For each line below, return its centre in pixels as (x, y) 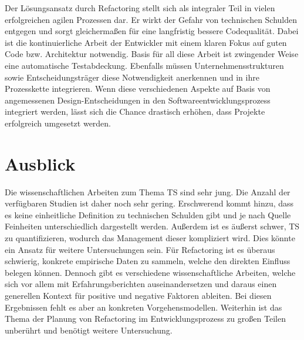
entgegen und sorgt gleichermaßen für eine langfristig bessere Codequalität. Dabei (152, 31)
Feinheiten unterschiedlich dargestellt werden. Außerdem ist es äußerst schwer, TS (152, 226)
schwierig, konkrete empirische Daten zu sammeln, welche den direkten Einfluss (148, 261)
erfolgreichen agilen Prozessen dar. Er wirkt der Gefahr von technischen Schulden (151, 19)
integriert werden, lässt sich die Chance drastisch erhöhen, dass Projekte (135, 111)
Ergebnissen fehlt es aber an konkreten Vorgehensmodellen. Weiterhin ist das (143, 307)
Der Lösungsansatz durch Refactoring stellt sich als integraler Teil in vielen (140, 8)
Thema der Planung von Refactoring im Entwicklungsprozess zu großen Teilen (145, 319)
